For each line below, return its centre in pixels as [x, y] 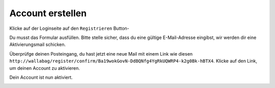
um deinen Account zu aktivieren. [45, 68]
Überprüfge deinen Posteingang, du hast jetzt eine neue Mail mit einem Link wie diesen [101, 54]
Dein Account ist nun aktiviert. [41, 77]
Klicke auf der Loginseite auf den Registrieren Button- [69, 28]
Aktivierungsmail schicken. [38, 45]
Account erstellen [48, 13]
